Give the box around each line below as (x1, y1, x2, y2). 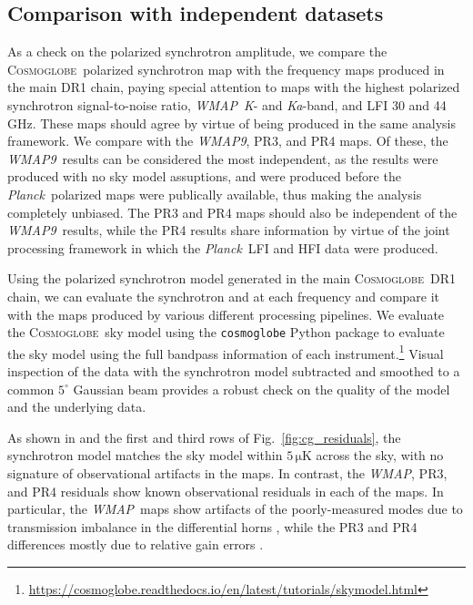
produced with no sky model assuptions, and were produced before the (7, 167, 401, 186)
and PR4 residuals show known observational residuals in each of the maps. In (7, 481, 444, 500)
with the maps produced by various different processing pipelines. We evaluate (7, 304, 445, 323)
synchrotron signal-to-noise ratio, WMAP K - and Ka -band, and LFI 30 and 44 (7, 95, 447, 114)
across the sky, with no (316, 446, 444, 465)
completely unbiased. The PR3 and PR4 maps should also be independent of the (7, 202, 458, 221)
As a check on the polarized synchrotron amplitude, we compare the (7, 42, 387, 61)
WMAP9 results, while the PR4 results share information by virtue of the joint (7, 220, 450, 240)
